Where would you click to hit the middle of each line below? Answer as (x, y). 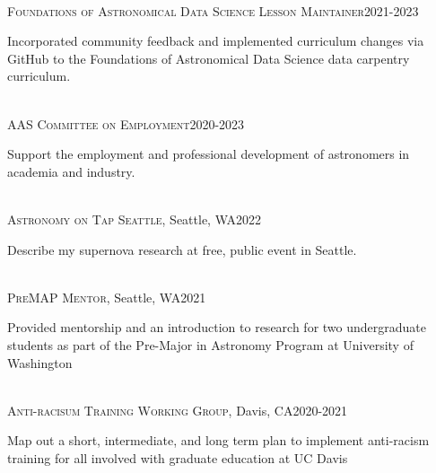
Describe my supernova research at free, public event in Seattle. (182, 249)
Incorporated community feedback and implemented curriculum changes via (216, 41)
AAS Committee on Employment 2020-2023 (126, 123)
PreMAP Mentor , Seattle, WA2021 (107, 297)
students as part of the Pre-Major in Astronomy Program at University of (210, 344)
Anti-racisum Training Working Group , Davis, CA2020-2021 (178, 410)
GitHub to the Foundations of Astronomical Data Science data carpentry (209, 58)
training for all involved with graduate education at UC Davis (178, 457)
